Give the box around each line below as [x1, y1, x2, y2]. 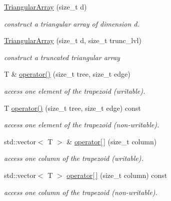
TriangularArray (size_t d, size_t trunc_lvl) [4, 35, 141, 46]
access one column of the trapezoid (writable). [4, 153, 143, 163]
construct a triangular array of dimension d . [4, 18, 139, 29]
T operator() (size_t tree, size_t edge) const [4, 102, 141, 113]
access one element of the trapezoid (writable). [4, 85, 145, 96]
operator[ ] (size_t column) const [66, 169, 167, 180]
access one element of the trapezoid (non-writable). [4, 119, 159, 130]
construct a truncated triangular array [4, 52, 120, 62]
